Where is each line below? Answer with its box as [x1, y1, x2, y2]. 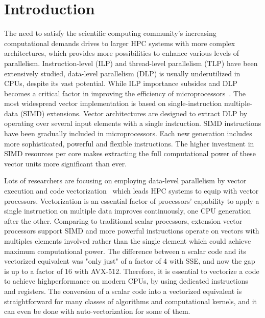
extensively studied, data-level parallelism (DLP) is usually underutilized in [4, 68, 240, 78]
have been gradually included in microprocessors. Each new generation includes [4, 128, 252, 139]
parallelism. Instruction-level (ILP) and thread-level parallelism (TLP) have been [4, 57, 258, 68]
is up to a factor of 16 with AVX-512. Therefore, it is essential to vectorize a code [4, 265, 259, 276]
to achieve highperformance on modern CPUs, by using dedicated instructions [4, 275, 248, 286]
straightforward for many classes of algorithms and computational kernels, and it [4, 295, 257, 306]
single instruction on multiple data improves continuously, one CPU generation [4, 205, 251, 216]
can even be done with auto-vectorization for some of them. [4, 306, 190, 316]
